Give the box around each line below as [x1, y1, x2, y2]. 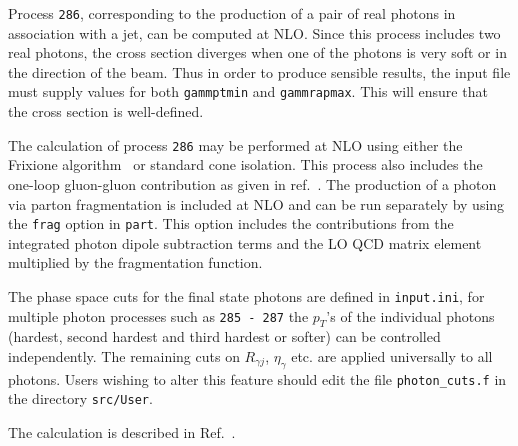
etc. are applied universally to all [291, 346, 493, 367]
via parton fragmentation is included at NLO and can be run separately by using [8, 193, 505, 214]
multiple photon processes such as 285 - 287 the [8, 305, 309, 326]
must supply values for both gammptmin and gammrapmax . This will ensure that [8, 81, 488, 102]
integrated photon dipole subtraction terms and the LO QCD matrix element [8, 232, 482, 253]
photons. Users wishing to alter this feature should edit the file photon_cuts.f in [8, 368, 507, 389]
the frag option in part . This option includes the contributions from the [8, 213, 454, 234]
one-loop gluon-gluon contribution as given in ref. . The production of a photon [8, 173, 497, 194]
